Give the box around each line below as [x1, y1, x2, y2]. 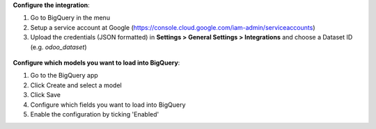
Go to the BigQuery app [30, 71, 99, 80]
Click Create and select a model [30, 80, 122, 89]
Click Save [30, 91, 61, 99]
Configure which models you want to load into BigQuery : [13, 58, 180, 67]
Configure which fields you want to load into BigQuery [30, 101, 186, 109]
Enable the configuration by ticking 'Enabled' [30, 110, 159, 118]
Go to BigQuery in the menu [30, 14, 111, 22]
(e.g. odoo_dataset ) [30, 42, 87, 51]
